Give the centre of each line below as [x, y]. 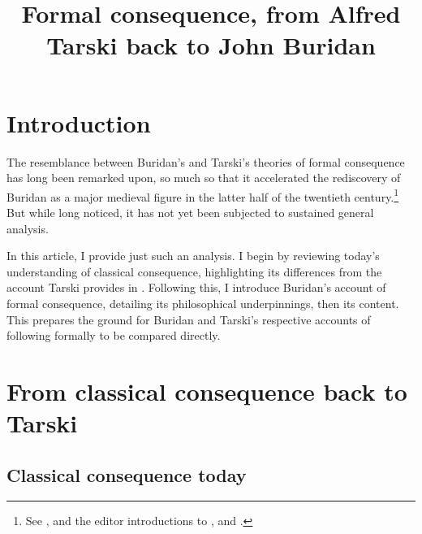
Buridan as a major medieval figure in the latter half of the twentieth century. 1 [203, 195]
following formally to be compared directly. [114, 335]
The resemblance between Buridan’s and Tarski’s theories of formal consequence [206, 161]
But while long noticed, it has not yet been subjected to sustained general [190, 212]
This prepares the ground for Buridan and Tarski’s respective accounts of [189, 319]
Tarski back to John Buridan [211, 45]
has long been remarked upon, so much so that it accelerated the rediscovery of [204, 178]
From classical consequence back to [207, 391]
